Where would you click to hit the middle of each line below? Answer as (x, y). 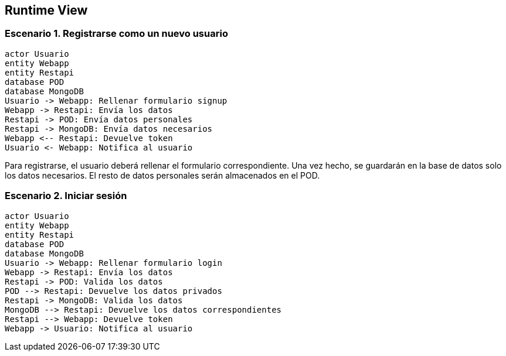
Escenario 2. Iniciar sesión (66, 196)
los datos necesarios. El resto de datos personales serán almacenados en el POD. (162, 175)
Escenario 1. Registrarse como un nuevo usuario (116, 34)
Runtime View (46, 10)
